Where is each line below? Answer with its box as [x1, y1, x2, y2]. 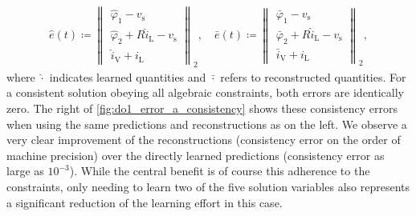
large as [6, 162, 44, 179]
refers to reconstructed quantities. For [220, 68, 406, 85]
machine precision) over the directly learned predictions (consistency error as [6, 146, 385, 163]
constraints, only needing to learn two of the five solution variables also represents [6, 178, 410, 194]
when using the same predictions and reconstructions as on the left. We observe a [6, 115, 407, 132]
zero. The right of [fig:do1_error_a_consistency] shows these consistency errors [6, 99, 398, 116]
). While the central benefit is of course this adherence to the [69, 162, 370, 179]
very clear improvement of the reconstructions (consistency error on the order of [6, 131, 401, 148]
